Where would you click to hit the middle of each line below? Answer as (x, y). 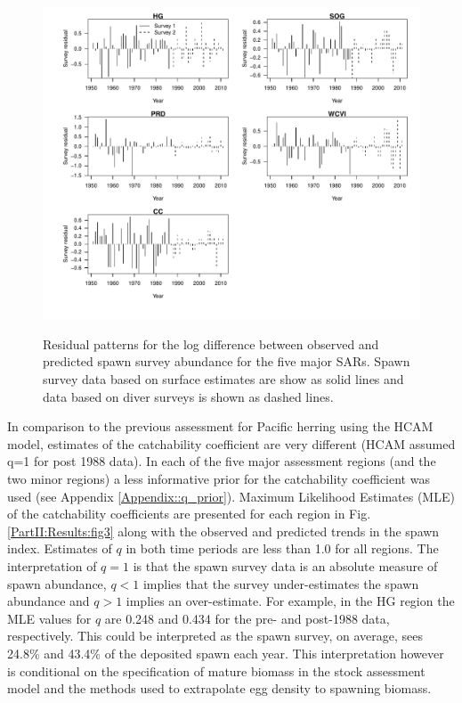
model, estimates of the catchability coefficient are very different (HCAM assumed (231, 443)
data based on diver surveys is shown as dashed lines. (188, 396)
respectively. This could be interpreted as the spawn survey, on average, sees (215, 636)
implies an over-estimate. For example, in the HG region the (290, 601)
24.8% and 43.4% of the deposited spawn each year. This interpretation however (226, 653)
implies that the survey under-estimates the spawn (281, 583)
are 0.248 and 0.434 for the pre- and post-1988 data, (247, 618)
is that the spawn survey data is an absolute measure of (285, 566)
